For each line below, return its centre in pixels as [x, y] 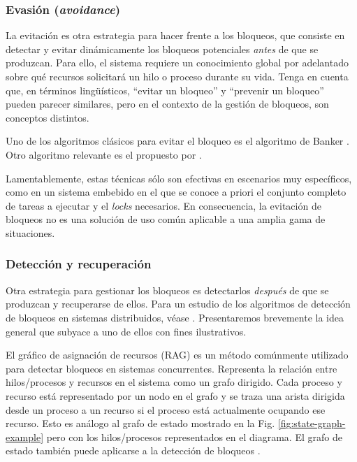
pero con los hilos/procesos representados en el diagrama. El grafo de [194, 436]
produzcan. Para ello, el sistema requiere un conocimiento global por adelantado [177, 63]
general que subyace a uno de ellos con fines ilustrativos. [126, 331]
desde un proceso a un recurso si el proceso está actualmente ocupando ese [166, 409]
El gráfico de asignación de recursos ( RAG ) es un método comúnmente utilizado [177, 355]
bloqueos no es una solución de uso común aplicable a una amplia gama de [166, 219]
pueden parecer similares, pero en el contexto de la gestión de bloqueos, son [167, 104]
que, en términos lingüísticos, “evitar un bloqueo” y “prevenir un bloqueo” [165, 90]
